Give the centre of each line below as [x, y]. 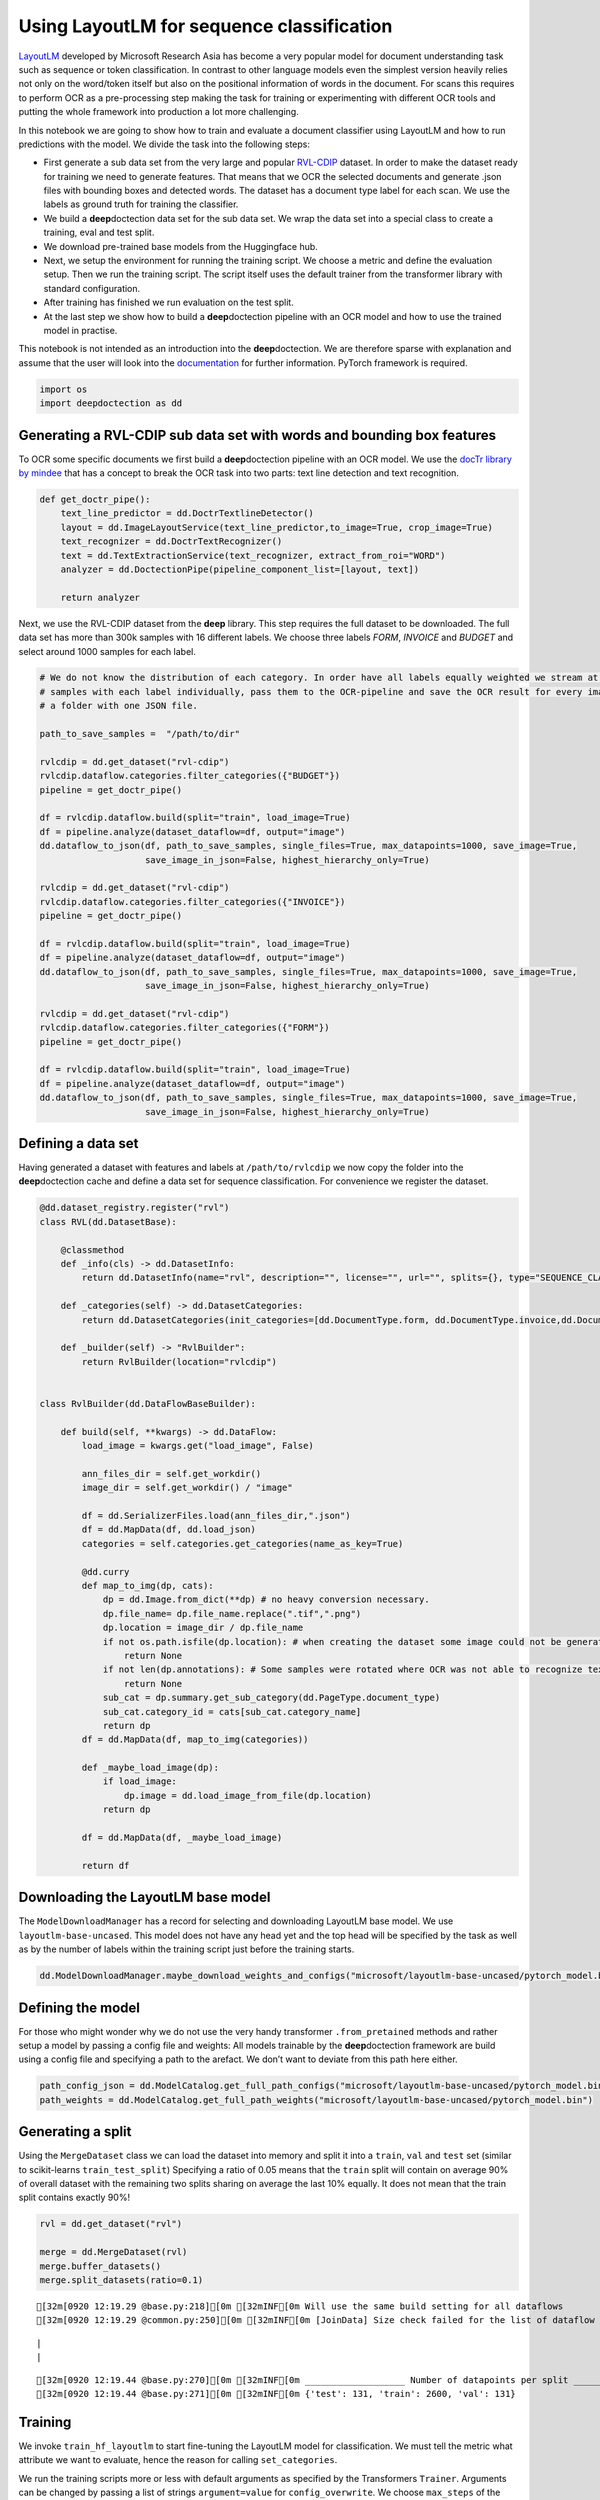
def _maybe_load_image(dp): [150, 1768]
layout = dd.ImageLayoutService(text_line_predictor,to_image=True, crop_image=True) [277, 527]
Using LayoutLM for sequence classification [205, 26]
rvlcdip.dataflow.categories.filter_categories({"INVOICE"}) [192, 901]
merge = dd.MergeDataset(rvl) [113, 2252]
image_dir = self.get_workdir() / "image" [187, 1488]
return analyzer [100, 597]
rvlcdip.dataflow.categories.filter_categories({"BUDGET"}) [190, 776]
